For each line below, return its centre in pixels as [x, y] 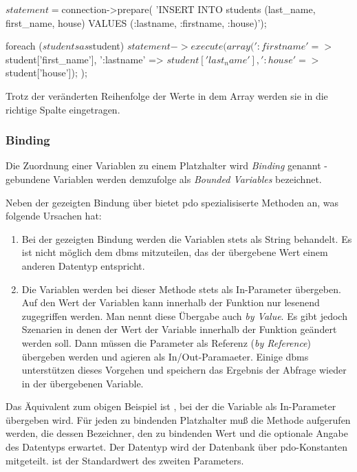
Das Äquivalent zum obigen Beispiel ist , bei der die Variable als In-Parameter [171, 406]
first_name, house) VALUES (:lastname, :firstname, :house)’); [136, 22]
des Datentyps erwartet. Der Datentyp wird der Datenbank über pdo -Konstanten [177, 447]
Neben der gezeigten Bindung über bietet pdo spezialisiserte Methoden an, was [172, 202]
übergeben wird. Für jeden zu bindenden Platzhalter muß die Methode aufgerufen [178, 419]
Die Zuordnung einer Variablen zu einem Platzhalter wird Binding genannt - [167, 165]
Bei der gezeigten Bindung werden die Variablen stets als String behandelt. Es [187, 238]
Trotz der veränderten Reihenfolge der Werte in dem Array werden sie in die [167, 95]
